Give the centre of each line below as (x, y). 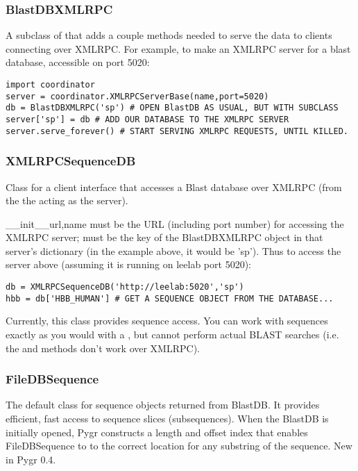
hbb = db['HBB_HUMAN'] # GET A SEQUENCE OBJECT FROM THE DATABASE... (170, 298)
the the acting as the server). (67, 200)
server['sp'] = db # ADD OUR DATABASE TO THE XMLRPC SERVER (147, 119)
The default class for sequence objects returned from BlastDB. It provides (163, 405)
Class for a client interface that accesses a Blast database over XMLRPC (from (174, 187)
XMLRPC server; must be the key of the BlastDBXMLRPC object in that (164, 237)
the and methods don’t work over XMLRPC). (103, 348)
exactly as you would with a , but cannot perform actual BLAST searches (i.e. (172, 334)
